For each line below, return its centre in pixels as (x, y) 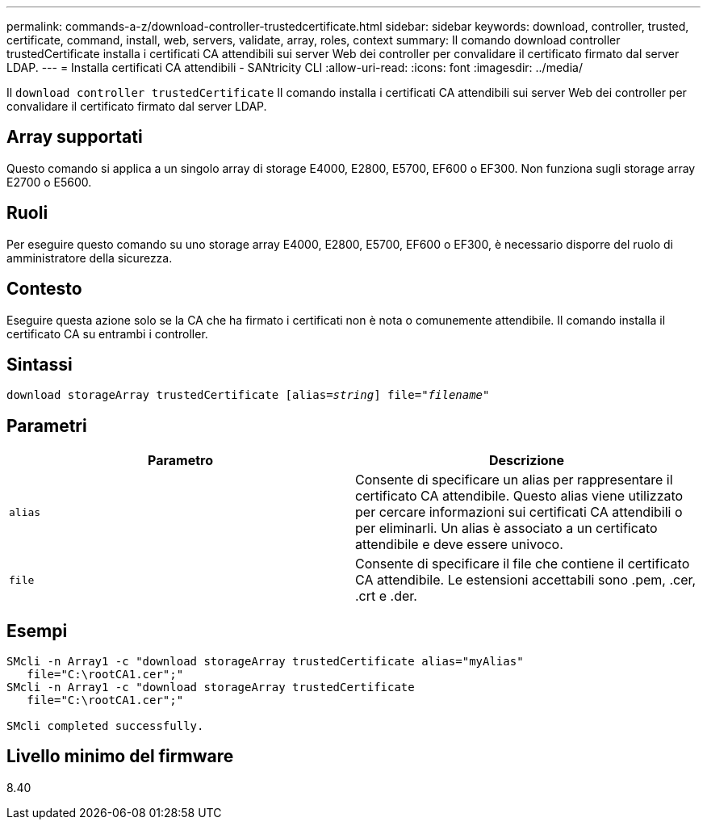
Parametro (180, 461)
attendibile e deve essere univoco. (459, 545)
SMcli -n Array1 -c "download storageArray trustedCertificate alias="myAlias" (265, 662)
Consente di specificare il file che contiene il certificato (523, 564)
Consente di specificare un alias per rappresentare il (514, 480)
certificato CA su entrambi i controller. (107, 333)
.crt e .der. (386, 596)
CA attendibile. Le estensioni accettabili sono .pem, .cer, (526, 580)
